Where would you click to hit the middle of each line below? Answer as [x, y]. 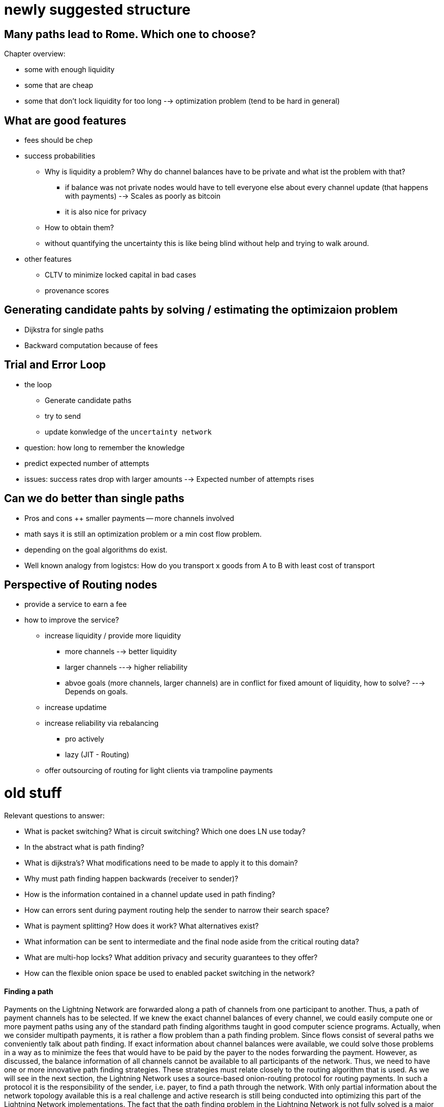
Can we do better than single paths [94, 499]
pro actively [85, 739]
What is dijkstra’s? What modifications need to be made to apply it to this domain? [161, 863]
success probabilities [60, 156]
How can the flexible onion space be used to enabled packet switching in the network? [170, 973]
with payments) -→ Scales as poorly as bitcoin [143, 196]
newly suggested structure [98, 10]
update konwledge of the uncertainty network [128, 432]
